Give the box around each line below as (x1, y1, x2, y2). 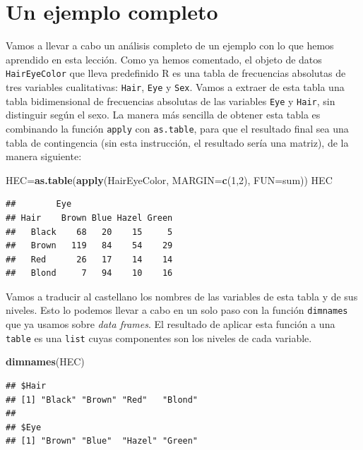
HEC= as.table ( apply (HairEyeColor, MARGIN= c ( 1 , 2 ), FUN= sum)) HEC (6, 172, 333, 187)
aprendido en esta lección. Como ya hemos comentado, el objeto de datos (6, 51, 322, 66)
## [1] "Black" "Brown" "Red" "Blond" (6, 394, 198, 405)
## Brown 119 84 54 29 (6, 241, 173, 251)
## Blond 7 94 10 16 (6, 268, 173, 279)
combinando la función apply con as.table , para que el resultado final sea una (6, 121, 349, 135)
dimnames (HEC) (6, 354, 85, 369)
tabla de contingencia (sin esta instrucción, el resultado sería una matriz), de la (6, 135, 349, 150)
